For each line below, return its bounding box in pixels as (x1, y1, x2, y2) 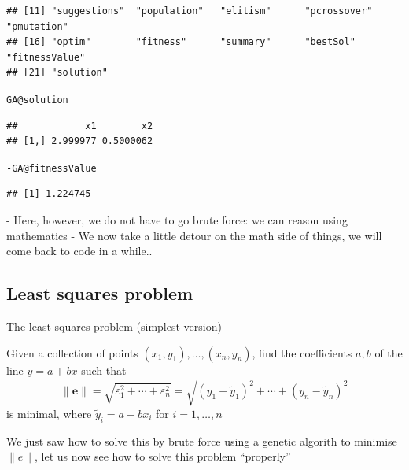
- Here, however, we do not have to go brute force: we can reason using (6, 212, 348, 228)
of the (374, 344, 403, 361)
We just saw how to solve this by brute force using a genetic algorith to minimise (6, 432, 397, 449)
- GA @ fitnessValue (6, 162, 97, 174)
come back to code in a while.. (6, 242, 153, 259)
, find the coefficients (252, 344, 352, 361)
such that (81, 361, 127, 378)
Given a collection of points (6, 344, 138, 361)
